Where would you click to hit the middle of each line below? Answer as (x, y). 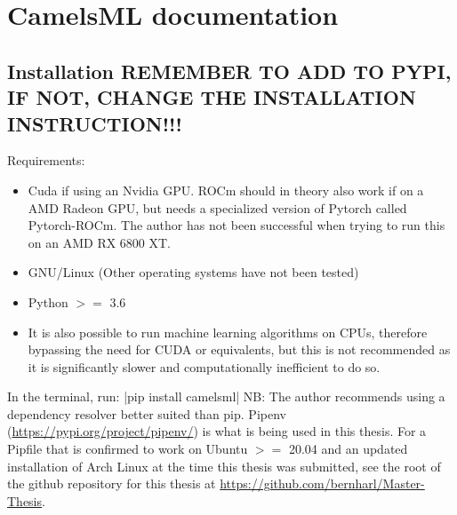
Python (48, 301)
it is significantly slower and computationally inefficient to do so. (204, 366)
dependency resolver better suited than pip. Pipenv (147, 413)
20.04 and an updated (348, 449)
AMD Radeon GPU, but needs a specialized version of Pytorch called (217, 207)
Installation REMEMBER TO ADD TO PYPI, (229, 71)
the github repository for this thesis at (112, 483)
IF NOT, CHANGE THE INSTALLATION (212, 97)
